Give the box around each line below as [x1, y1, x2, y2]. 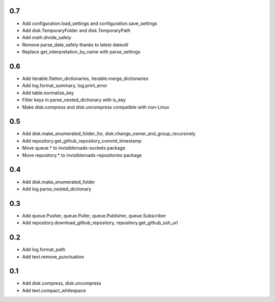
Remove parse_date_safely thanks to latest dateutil [22, 41, 128, 48]
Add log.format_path [22, 246, 66, 253]
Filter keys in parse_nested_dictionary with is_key [22, 97, 126, 103]
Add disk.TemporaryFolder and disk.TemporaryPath [22, 27, 131, 33]
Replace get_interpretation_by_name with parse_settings [22, 49, 141, 55]
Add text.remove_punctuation [22, 254, 85, 260]
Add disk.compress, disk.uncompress [22, 280, 101, 286]
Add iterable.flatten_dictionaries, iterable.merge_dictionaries [22, 75, 149, 81]
